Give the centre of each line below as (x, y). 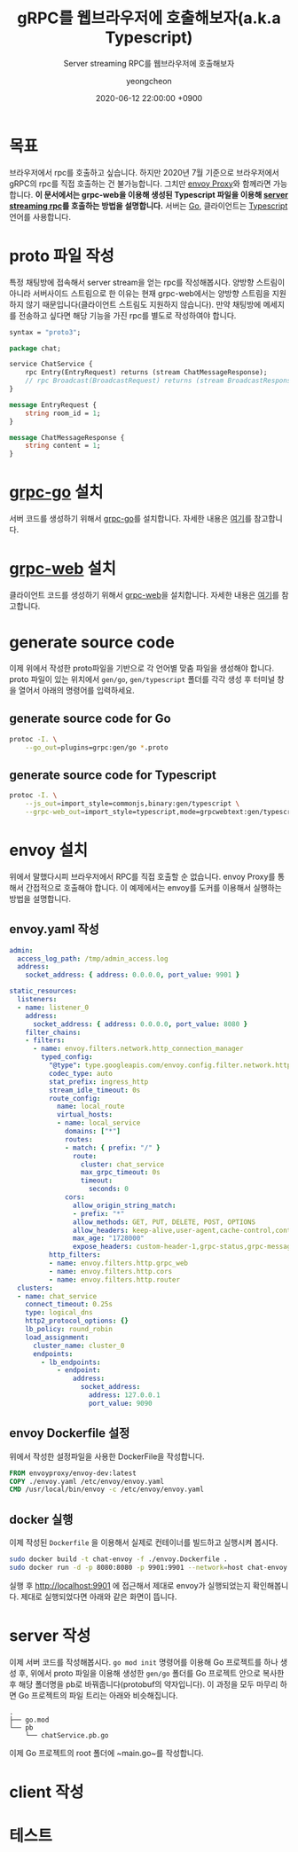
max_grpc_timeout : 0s (121, 1173)
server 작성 (50, 1636)
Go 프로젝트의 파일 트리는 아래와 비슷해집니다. (98, 1695)
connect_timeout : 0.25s (69, 1305)
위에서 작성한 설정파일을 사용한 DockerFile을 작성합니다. (107, 1456)
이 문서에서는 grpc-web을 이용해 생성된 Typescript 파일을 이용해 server (161, 194)
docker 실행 (41, 1519)
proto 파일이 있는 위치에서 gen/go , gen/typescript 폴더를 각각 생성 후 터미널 (142, 679)
